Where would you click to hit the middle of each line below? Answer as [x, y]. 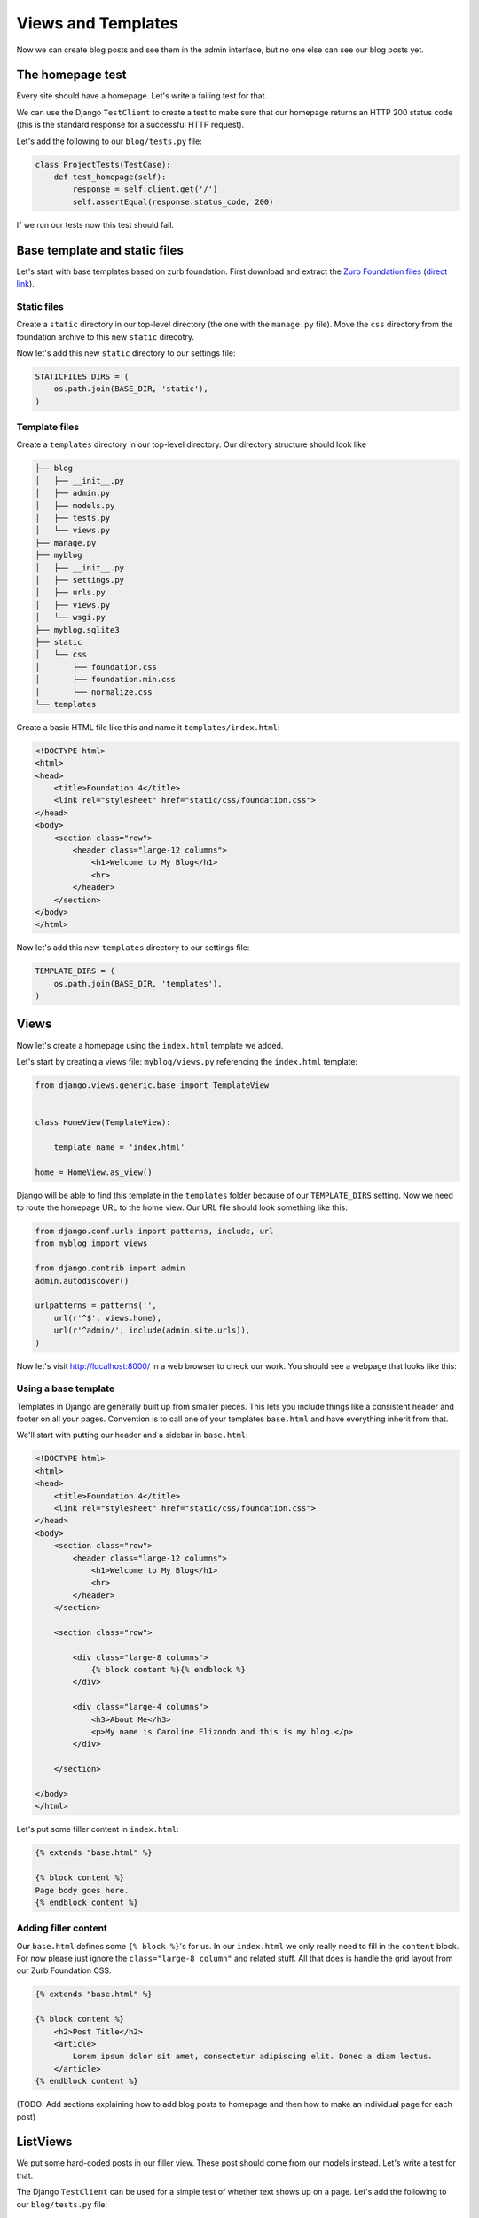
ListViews [44, 2142]
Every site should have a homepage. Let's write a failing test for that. [142, 96]
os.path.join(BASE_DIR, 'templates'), [138, 983]
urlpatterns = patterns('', [96, 1306]
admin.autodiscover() [82, 1281]
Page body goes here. [82, 1890]
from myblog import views [91, 1243]
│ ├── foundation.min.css [106, 680]
